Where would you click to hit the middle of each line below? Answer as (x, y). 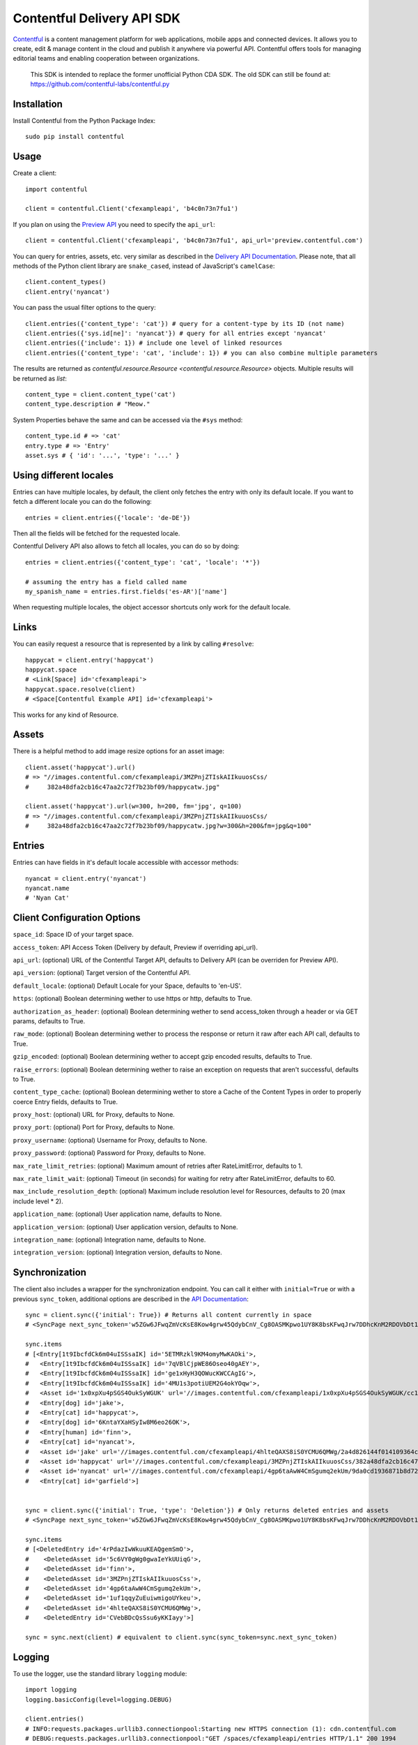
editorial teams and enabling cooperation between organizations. (106, 59)
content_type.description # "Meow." (88, 404)
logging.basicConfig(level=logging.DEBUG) (99, 1699)
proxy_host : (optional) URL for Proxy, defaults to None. (94, 1115)
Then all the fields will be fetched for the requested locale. (96, 533)
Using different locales (63, 475)
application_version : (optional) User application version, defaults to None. (125, 1227)
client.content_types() (66, 282)
